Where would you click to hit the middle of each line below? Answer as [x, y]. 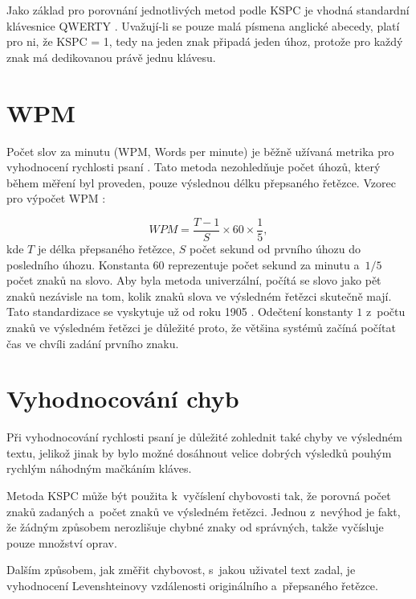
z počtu [386, 312]
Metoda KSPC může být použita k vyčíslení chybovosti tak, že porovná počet [199, 495]
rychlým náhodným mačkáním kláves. [99, 468]
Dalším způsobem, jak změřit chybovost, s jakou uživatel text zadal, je [181, 570]
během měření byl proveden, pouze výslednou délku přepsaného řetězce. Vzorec [201, 182]
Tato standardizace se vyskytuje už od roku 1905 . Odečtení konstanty [180, 312]
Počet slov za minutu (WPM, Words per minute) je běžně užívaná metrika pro [200, 151]
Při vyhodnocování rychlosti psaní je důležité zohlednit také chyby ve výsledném [204, 437]
